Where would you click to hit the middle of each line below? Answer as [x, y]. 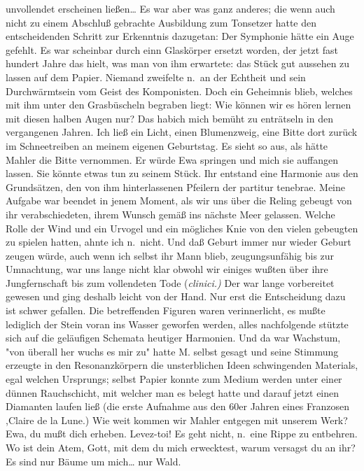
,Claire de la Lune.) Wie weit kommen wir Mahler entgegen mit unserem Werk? [177, 420]
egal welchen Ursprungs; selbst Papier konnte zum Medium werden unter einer [174, 379]
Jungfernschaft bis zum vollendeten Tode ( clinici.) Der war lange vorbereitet [170, 282]
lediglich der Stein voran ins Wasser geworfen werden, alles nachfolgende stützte [177, 324]
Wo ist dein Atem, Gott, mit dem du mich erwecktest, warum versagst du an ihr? [181, 447]
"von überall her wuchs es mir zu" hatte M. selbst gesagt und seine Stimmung [172, 351]
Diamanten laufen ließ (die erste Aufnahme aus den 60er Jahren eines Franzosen [178, 406]
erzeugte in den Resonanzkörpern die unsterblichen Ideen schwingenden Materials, [182, 365]
